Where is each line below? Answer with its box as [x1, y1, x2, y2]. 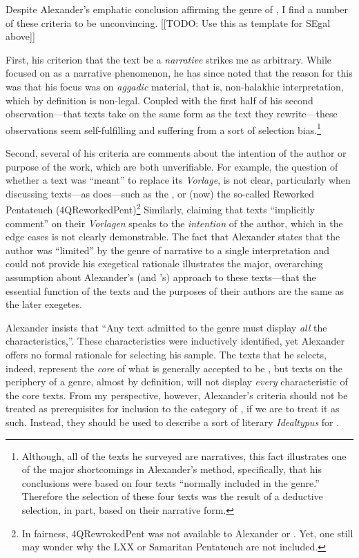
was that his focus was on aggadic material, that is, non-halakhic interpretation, [6, 79, 344, 93]
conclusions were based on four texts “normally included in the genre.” [21, 475, 320, 490]
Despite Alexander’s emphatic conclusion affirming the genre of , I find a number [6, 2, 349, 16]
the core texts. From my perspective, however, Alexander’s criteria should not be [6, 387, 348, 402]
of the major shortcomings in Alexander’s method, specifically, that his [21, 462, 322, 477]
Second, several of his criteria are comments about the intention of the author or [6, 146, 347, 160]
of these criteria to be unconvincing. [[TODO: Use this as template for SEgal [6, 15, 331, 30]
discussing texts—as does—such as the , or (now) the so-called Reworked [6, 186, 314, 200]
